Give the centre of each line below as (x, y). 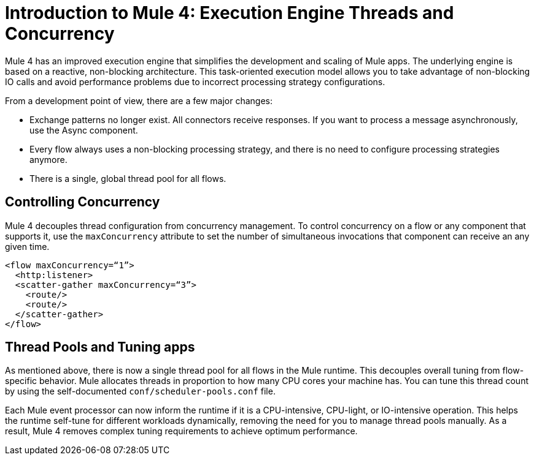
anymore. (48, 159)
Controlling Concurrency (83, 202)
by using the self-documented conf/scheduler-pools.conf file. (140, 391)
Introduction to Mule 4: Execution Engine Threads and (230, 13)
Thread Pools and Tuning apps (100, 347)
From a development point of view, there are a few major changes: (139, 100)
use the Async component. (84, 130)
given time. (27, 246)
